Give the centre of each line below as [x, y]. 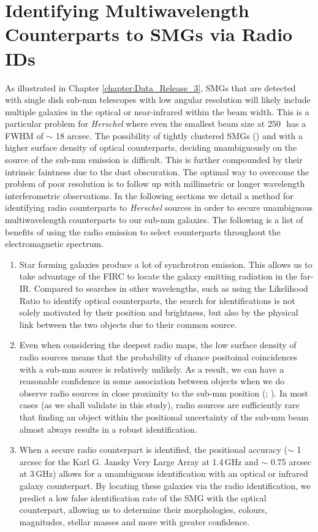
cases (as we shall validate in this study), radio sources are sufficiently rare [159, 405]
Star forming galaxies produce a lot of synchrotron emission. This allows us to [166, 264]
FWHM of [24, 135]
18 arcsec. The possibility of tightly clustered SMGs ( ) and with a [179, 135]
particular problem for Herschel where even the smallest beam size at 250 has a [156, 123]
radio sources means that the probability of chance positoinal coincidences [158, 356]
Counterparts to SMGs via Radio [149, 34]
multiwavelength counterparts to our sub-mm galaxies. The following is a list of [154, 220]
